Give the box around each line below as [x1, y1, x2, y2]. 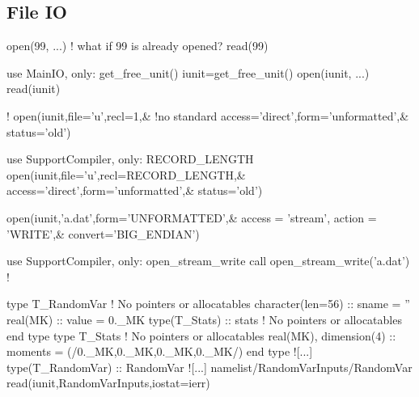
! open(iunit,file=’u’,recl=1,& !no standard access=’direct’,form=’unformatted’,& [6, 107, 409, 124]
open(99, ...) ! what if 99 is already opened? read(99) [6, 37, 269, 54]
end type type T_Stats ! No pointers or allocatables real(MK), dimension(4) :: [6, 327, 396, 344]
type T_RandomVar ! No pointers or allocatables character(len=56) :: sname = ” [6, 295, 410, 312]
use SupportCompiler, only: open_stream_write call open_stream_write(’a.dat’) [6, 252, 410, 269]
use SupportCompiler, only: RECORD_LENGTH [6, 150, 254, 167]
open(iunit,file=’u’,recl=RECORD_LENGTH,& [6, 166, 246, 183]
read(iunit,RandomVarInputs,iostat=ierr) [6, 374, 210, 391]
